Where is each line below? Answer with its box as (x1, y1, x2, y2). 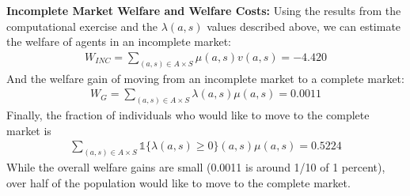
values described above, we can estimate (207, 17, 401, 34)
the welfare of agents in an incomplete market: (6, 33, 232, 50)
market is (6, 122, 51, 138)
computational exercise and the (6, 17, 158, 34)
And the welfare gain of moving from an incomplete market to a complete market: (6, 70, 404, 86)
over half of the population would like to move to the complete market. (6, 174, 351, 190)
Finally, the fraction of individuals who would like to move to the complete (6, 107, 370, 123)
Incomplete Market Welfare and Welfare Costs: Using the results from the (6, 2, 401, 18)
